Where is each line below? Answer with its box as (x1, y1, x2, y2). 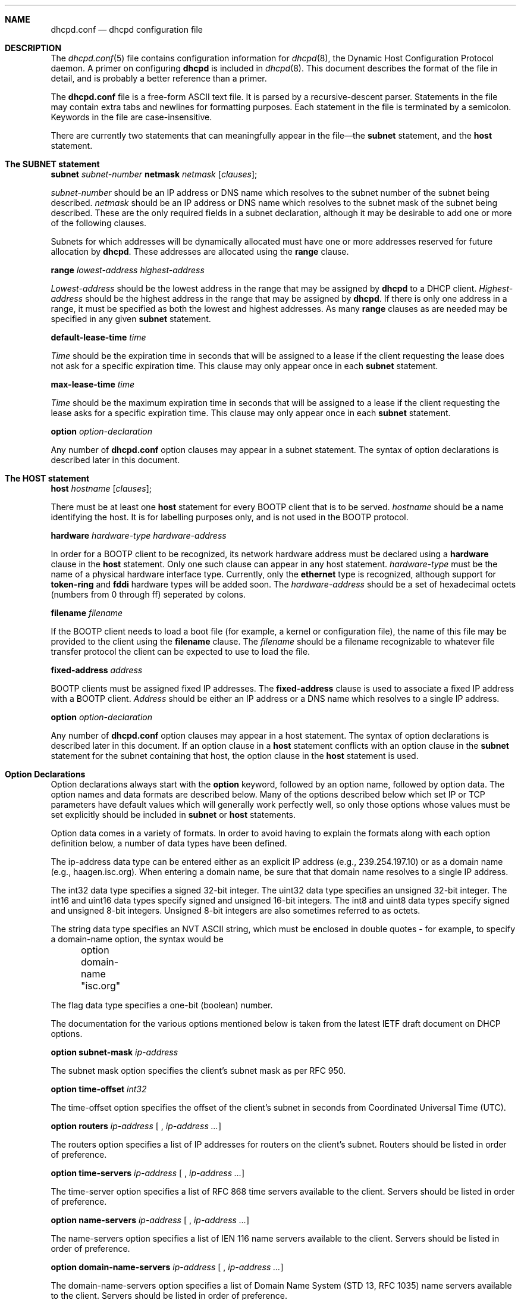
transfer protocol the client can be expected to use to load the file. (51, 646, 310, 657)
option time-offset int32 (51, 1084, 147, 1094)
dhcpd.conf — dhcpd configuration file (51, 24, 203, 35)
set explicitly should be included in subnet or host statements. (51, 810, 296, 820)
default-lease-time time (51, 332, 146, 342)
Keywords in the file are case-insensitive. (51, 112, 212, 122)
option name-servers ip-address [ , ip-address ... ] (51, 1215, 250, 1225)
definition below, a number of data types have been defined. (51, 838, 287, 848)
